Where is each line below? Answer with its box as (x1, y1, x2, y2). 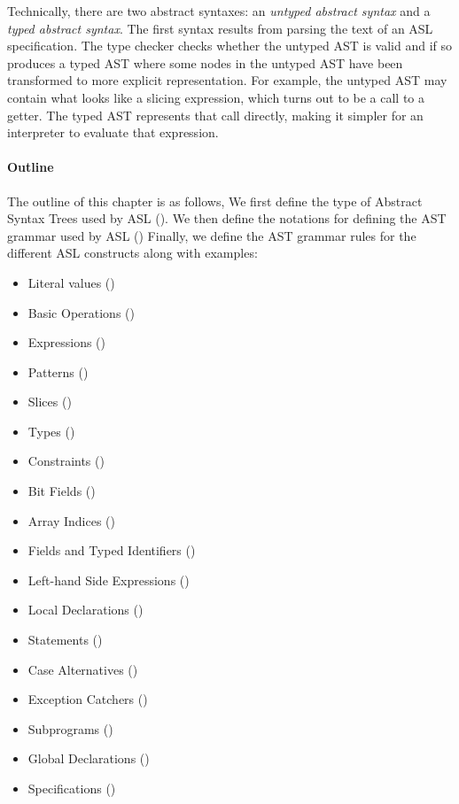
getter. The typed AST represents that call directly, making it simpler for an (7, 105, 424, 124)
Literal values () (27, 273, 115, 291)
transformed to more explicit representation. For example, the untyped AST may (7, 71, 447, 89)
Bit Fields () (27, 482, 96, 500)
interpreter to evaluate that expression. (7, 123, 219, 142)
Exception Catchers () (27, 690, 148, 708)
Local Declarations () (27, 600, 144, 619)
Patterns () (27, 362, 89, 381)
